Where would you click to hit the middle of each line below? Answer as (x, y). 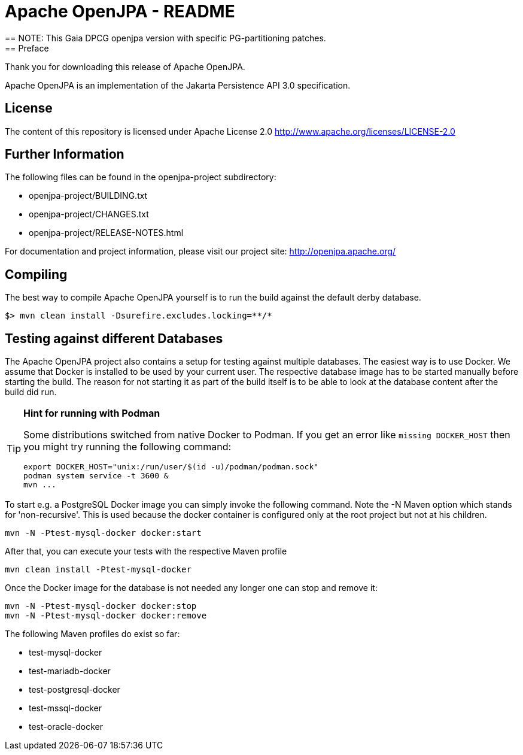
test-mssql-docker (65, 708)
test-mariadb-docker (70, 671)
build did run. (31, 392)
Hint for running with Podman (92, 413)
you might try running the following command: (127, 447)
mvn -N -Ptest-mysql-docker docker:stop (101, 606)
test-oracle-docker (66, 727)
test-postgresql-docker (75, 690)
